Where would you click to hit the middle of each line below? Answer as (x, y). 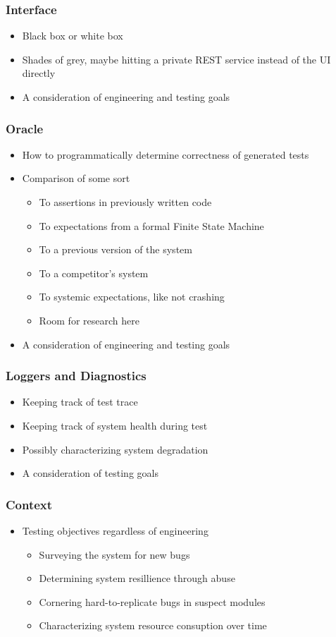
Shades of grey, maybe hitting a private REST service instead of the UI (176, 59)
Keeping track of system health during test (115, 425)
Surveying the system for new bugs (114, 554)
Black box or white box (73, 36)
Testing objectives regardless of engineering (115, 530)
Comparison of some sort (76, 178)
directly (39, 73)
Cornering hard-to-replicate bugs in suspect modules (152, 601)
